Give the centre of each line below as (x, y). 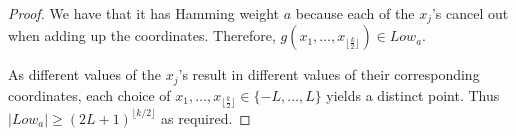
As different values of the (85, 74)
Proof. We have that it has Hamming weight (144, 13)
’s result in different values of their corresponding (329, 74)
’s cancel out (470, 13)
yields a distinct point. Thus (413, 94)
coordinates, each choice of (89, 94)
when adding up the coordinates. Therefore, (142, 35)
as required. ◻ (206, 117)
